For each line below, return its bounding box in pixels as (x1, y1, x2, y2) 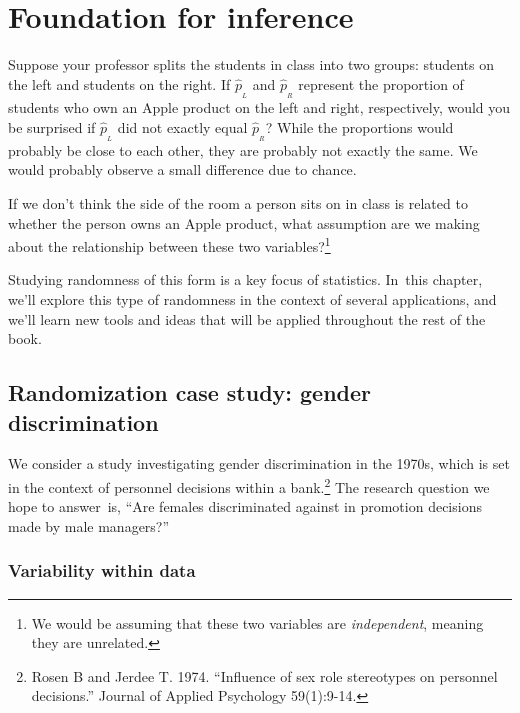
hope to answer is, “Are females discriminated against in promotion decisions (8, 496, 482, 517)
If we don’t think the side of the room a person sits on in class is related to (8, 192, 468, 213)
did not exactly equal (117, 116, 248, 137)
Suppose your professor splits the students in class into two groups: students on (8, 54, 495, 75)
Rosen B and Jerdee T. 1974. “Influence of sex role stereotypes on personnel (31, 665, 498, 686)
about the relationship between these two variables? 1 (8, 233, 331, 256)
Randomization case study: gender (8, 377, 372, 408)
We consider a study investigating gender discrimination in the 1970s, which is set (8, 453, 510, 474)
